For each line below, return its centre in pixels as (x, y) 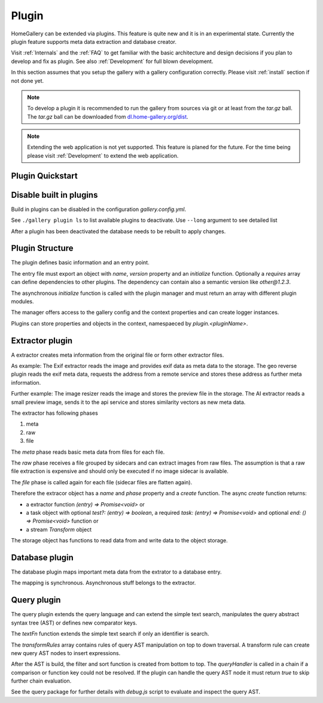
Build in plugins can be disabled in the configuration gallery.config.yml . (99, 209)
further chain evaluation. (41, 681)
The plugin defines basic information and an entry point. (80, 263)
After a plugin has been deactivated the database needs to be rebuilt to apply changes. (118, 231)
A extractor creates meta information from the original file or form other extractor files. (118, 355)
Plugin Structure (42, 248)
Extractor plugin (42, 341)
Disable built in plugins (54, 195)
